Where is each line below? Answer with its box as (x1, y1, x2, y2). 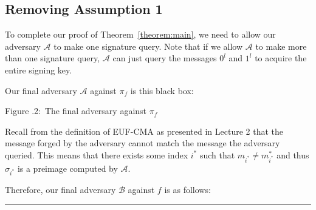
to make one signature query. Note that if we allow (53, 39, 243, 52)
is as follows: (164, 183, 211, 196)
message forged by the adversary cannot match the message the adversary (5, 137, 280, 149)
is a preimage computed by (17, 161, 118, 174)
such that (199, 148, 235, 161)
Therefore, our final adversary (5, 183, 116, 196)
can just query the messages (112, 52, 217, 64)
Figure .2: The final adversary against (5, 104, 147, 117)
